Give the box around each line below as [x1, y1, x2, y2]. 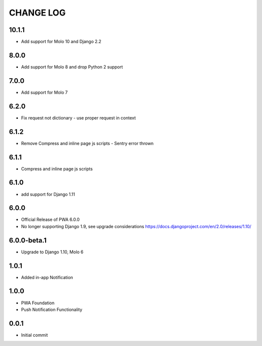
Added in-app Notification [21, 274, 73, 280]
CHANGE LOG [9, 7, 66, 18]
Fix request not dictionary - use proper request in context [21, 115, 136, 121]
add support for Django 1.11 [21, 191, 75, 197]
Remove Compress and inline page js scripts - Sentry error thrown [21, 140, 154, 146]
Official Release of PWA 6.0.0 [21, 216, 80, 223]
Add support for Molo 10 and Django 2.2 [21, 39, 101, 45]
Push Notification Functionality [21, 306, 82, 313]
